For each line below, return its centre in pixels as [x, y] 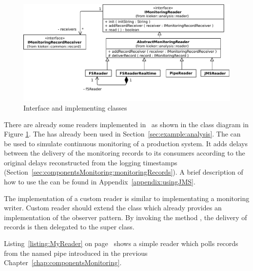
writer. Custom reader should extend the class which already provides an [113, 208]
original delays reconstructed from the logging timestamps [91, 162]
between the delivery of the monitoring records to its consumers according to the [125, 153]
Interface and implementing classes [75, 107]
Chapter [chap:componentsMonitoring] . [63, 262]
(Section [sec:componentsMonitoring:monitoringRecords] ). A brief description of [124, 172]
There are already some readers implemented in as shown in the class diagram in [126, 124]
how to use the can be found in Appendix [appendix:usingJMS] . [100, 182]
